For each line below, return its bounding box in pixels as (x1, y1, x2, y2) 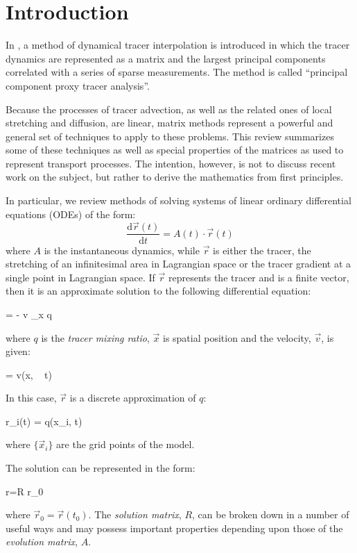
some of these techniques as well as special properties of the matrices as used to (6, 142, 344, 157)
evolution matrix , (6, 534, 78, 549)
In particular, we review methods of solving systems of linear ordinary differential (6, 193, 351, 208)
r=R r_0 (6, 484, 44, 498)
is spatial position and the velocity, (162, 330, 311, 345)
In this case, (6, 390, 57, 405)
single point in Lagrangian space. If (6, 270, 155, 284)
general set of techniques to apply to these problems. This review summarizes (6, 129, 334, 143)
